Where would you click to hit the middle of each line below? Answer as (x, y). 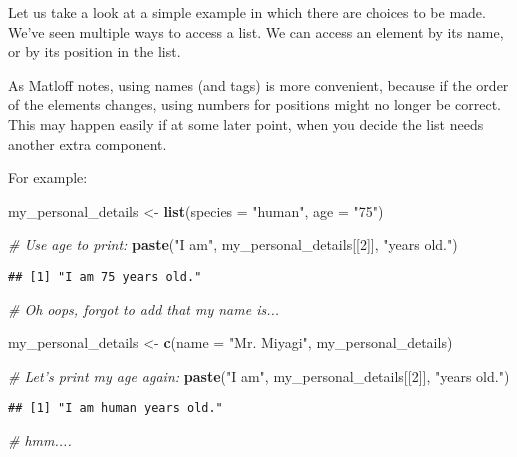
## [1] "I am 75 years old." (105, 276)
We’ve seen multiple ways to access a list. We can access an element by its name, (256, 31)
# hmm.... (40, 440)
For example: (48, 177)
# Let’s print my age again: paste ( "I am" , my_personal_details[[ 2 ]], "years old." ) (259, 375)
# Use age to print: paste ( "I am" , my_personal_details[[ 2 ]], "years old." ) (233, 244)
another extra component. (87, 143)
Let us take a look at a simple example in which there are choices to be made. (247, 12)
